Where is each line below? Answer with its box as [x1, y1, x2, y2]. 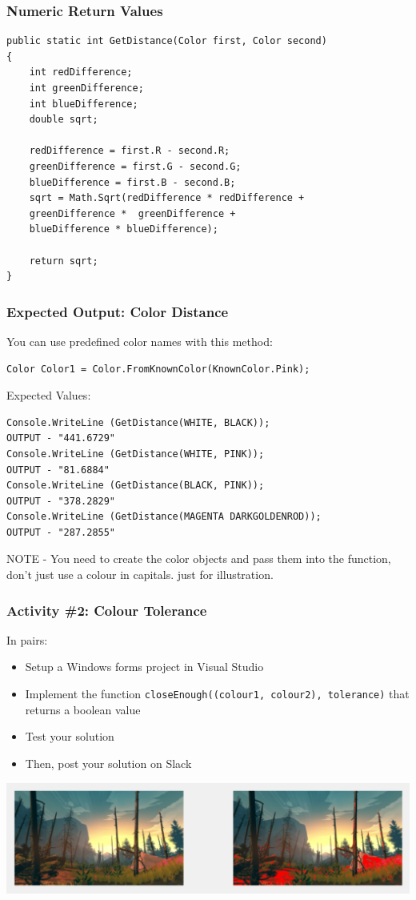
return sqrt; [29, 255, 98, 267]
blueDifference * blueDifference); [29, 223, 218, 235]
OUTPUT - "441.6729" [6, 432, 116, 444]
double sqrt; [29, 114, 98, 126]
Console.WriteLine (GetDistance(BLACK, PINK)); [6, 480, 265, 492]
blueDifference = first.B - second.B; [29, 176, 236, 188]
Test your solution [25, 728, 114, 745]
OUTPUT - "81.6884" [6, 464, 110, 476]
